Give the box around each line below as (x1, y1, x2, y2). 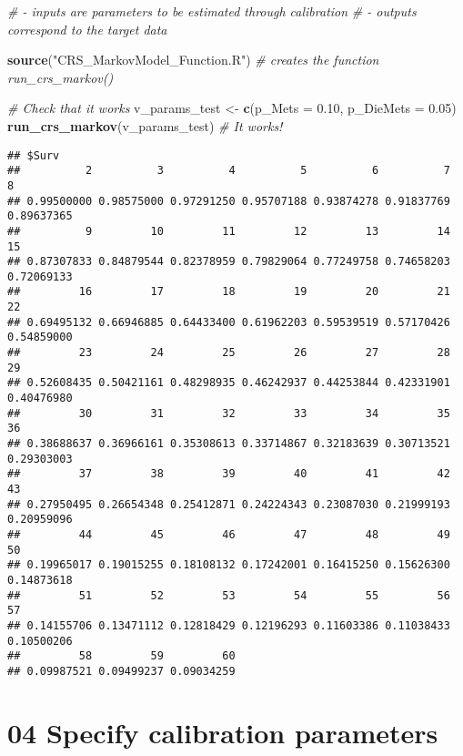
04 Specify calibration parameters (7, 713, 438, 751)
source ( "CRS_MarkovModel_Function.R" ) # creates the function (7, 50, 379, 69)
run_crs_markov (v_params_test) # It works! (7, 116, 283, 135)
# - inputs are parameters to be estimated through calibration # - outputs (7, 2, 417, 20)
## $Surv (7, 148, 60, 162)
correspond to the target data (7, 19, 167, 38)
